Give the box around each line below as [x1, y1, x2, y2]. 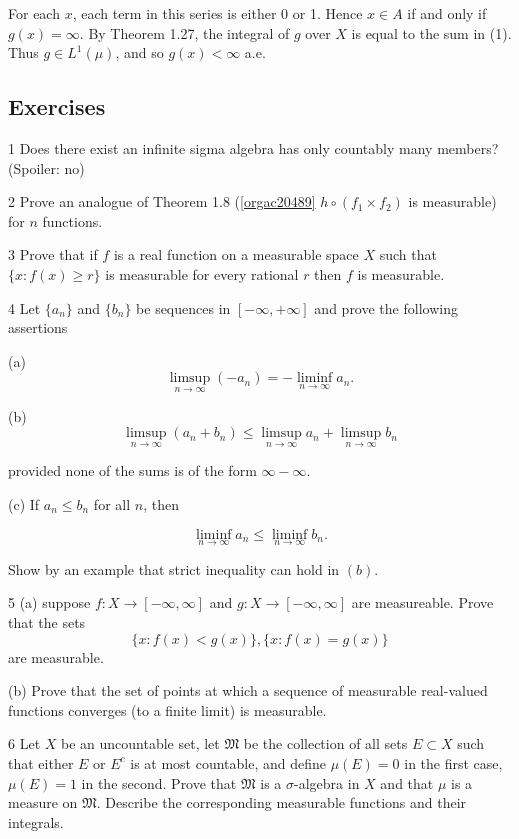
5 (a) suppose [8, 592, 91, 613]
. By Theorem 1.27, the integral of [79, 22, 290, 43]
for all [93, 493, 131, 514]
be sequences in [136, 297, 231, 318]
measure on [8, 792, 78, 813]
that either [8, 752, 74, 773]
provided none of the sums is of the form [8, 460, 257, 481]
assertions [8, 317, 68, 338]
